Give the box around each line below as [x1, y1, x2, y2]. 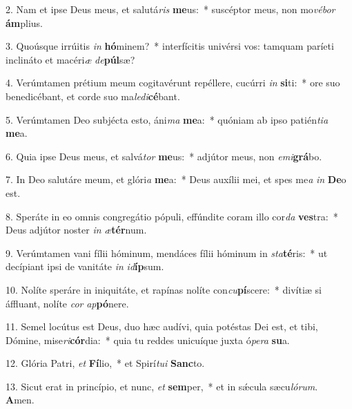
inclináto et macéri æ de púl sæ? [6, 52, 135, 66]
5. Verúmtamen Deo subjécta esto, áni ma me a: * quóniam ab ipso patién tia [6, 112, 329, 126]
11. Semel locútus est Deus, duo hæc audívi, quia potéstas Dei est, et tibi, [6, 319, 318, 334]
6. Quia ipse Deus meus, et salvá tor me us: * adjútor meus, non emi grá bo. [6, 149, 322, 163]
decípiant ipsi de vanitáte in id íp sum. [6, 259, 164, 274]
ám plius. [6, 15, 43, 30]
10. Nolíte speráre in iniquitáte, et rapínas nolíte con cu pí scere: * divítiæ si [6, 282, 322, 296]
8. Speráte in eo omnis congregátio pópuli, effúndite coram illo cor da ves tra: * [6, 209, 338, 223]
